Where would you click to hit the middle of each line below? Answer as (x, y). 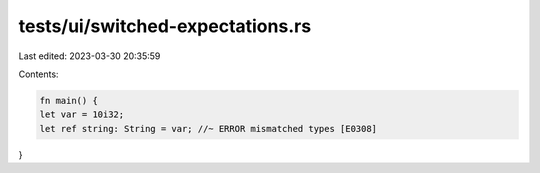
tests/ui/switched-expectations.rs (165, 26)
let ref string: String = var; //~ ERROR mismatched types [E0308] (208, 128)
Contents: (38, 74)
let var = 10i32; (82, 114)
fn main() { (69, 100)
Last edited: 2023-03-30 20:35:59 (89, 56)
